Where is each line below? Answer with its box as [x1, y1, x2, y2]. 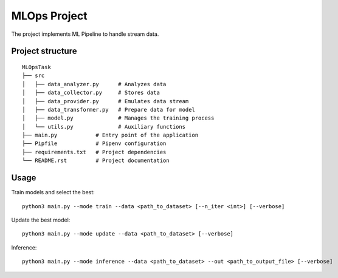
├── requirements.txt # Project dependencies [22, 149, 167, 155]
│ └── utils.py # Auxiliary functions [22, 123, 185, 130]
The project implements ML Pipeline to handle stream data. [11, 30, 159, 38]
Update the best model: [11, 216, 71, 223]
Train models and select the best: [11, 189, 95, 196]
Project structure [11, 46, 77, 56]
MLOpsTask [22, 64, 51, 70]
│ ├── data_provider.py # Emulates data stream [22, 98, 189, 104]
